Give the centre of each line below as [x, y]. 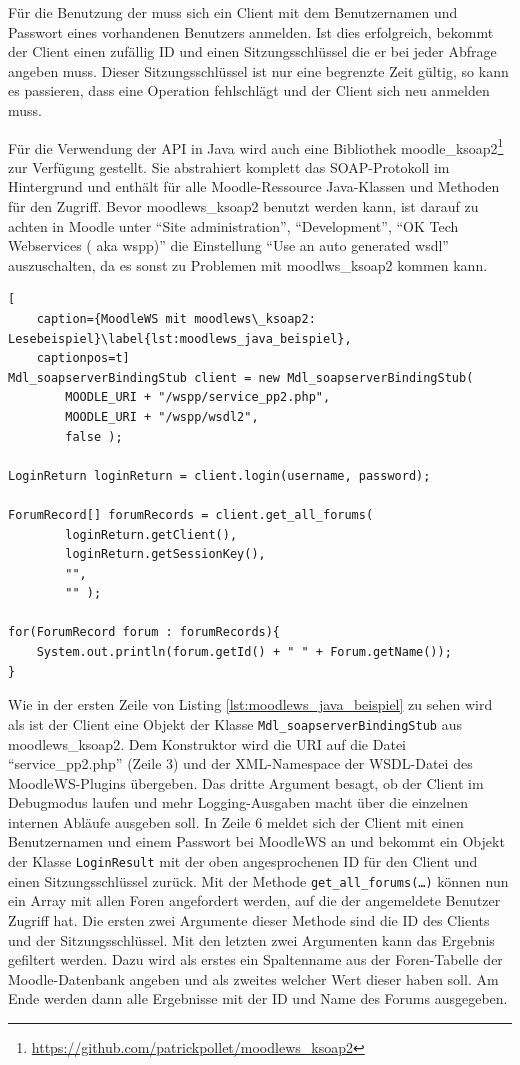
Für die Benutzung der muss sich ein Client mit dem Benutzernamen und [233, 12]
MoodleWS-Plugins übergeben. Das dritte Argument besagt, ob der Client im [246, 782]
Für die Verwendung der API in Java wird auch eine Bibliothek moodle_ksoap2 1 [256, 146]
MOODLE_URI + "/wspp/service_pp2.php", [198, 397]
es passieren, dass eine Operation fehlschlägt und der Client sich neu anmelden [249, 90]
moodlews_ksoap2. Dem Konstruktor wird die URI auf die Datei [207, 743]
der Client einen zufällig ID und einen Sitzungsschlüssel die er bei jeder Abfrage [252, 51]
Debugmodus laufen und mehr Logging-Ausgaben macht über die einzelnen [238, 802]
